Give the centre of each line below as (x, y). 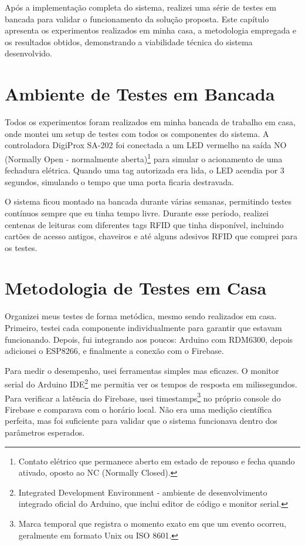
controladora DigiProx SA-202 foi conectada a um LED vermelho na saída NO (146, 145)
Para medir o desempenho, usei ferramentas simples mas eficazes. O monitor (142, 370)
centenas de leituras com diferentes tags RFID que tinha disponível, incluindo (144, 224)
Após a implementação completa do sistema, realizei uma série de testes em (140, 7)
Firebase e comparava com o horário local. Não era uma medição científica (138, 409)
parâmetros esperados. (45, 432)
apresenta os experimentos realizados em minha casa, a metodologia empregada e (151, 30)
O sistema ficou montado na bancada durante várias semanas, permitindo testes (148, 201)
